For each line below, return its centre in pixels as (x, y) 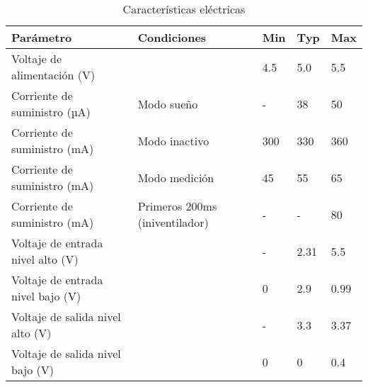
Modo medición (176, 177)
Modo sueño (168, 103)
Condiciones (172, 37)
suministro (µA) (51, 112)
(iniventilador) (173, 222)
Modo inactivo (173, 140)
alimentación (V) (53, 75)
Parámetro (42, 37)
